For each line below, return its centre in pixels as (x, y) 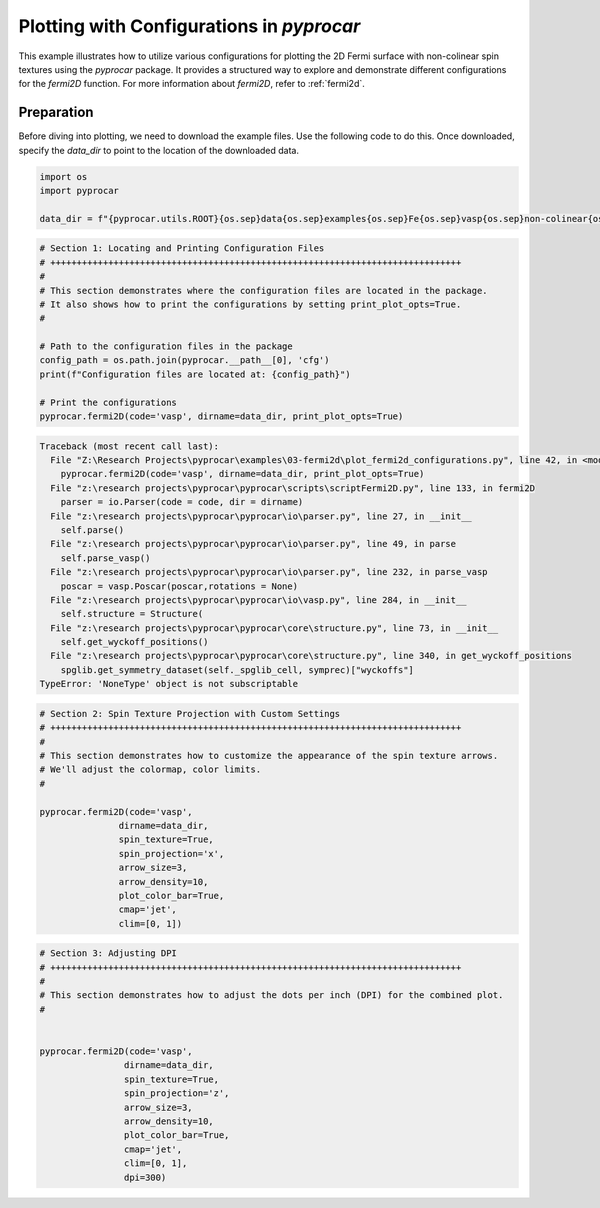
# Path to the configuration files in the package (166, 346)
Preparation (56, 112)
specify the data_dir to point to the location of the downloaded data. (159, 150)
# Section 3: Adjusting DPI (108, 953)
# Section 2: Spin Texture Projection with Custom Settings (190, 713)
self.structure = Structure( (132, 614)
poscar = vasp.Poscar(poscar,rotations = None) (179, 586)
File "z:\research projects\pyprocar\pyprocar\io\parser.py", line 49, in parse (253, 544)
